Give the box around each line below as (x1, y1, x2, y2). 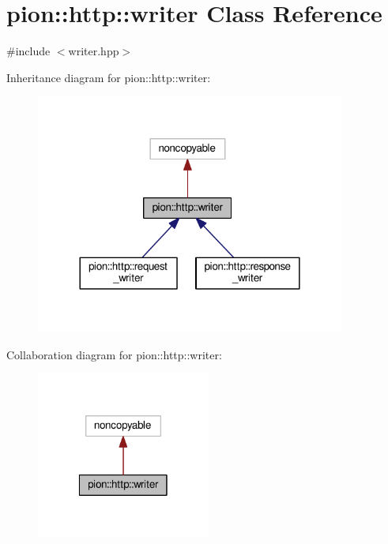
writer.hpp (68, 43, 119, 59)
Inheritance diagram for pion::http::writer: (6, 69, 211, 85)
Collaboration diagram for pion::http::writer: (6, 346, 222, 362)
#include (6, 43, 51, 59)
